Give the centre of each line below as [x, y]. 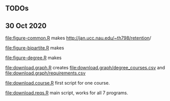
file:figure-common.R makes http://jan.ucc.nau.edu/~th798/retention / [78, 38]
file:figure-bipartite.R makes [35, 48]
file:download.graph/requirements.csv [45, 73]
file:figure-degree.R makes [33, 58]
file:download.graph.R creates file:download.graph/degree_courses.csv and [85, 68]
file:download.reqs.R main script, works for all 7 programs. [67, 93]
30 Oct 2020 [26, 26]
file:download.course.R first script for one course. [58, 83]
